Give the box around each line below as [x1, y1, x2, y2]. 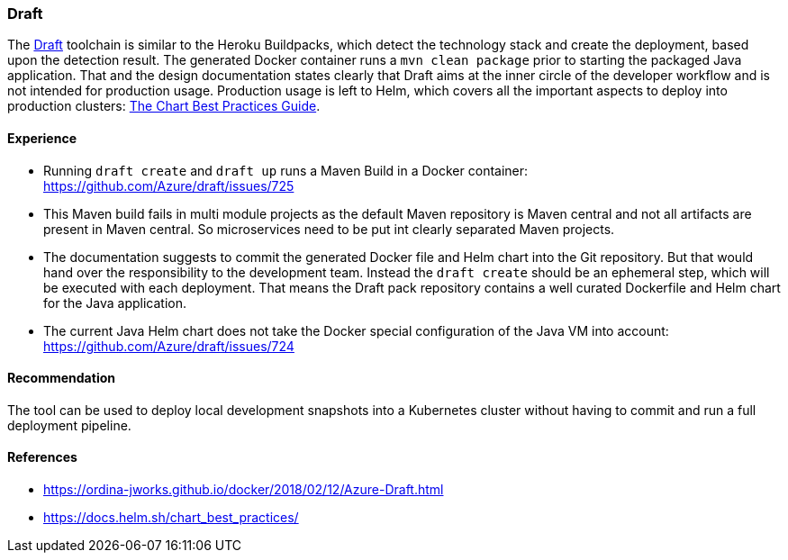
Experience [7, 130, 77, 146]
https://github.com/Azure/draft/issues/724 [43, 338, 294, 354]
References [7, 449, 77, 465]
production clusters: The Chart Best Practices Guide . [7, 98, 321, 114]
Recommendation [7, 370, 115, 386]
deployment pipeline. [7, 417, 131, 433]
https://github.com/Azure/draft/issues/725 [43, 177, 294, 194]
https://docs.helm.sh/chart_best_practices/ [43, 510, 299, 526]
